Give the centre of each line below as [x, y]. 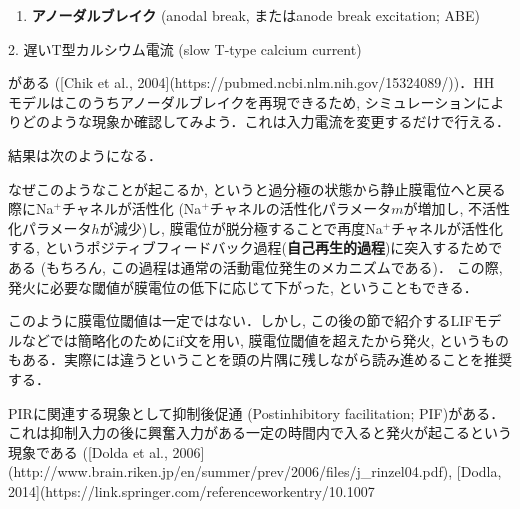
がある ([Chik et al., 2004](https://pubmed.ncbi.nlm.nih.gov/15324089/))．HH [251, 82]
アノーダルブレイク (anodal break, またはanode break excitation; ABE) [255, 15]
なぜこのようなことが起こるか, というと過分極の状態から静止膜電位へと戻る [257, 188]
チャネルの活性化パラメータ [300, 208]
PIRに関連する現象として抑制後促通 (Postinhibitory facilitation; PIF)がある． [256, 412]
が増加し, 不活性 [457, 208]
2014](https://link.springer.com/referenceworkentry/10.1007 [191, 490]
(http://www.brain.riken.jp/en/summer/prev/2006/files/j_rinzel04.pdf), [230, 471]
